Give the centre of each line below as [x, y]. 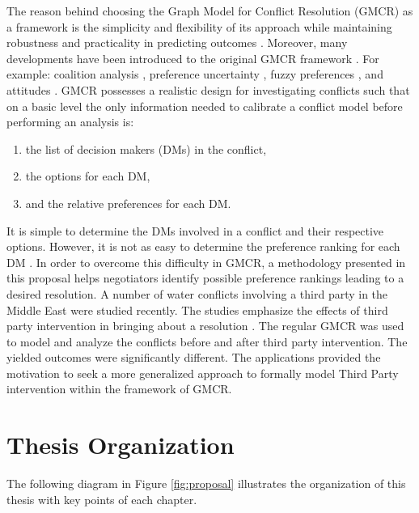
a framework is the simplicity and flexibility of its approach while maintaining [199, 26]
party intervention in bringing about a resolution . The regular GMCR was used [205, 326]
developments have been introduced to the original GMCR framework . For [193, 58]
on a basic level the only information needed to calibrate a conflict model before [205, 106]
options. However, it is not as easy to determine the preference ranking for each [203, 246]
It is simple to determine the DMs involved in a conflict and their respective [195, 230]
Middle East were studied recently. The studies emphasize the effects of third [197, 309]
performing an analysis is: [70, 122]
